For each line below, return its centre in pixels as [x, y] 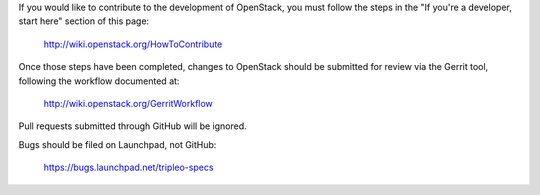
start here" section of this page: [84, 21]
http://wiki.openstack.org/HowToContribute [133, 44]
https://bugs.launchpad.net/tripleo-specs [128, 167]
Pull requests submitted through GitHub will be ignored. [132, 126]
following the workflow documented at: [99, 81]
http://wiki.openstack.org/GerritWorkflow [128, 103]
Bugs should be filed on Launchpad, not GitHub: [117, 144]
